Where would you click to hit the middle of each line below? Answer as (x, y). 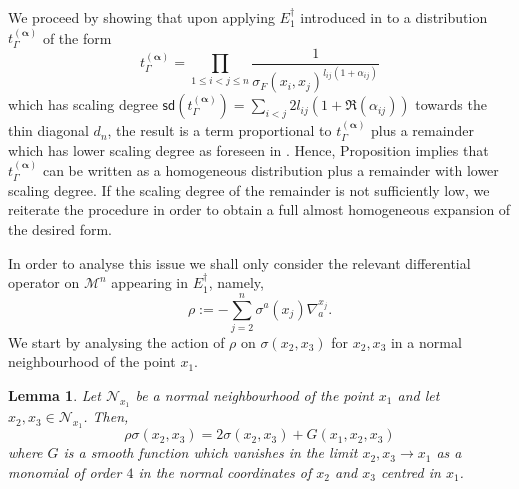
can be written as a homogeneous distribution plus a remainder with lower (270, 170)
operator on (44, 282)
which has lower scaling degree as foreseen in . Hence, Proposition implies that (248, 149)
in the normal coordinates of (225, 472)
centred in (410, 472)
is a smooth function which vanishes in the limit (210, 452)
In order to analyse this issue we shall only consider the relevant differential (239, 262)
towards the (451, 104)
